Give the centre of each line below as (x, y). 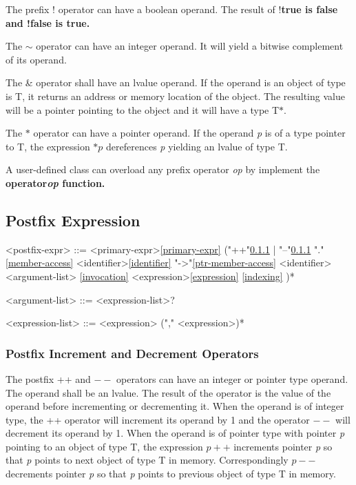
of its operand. (36, 59)
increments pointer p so (283, 446)
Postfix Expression (73, 220)
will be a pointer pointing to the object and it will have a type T (143, 109)
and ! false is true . (48, 22)
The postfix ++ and (48, 378)
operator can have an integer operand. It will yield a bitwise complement (190, 46)
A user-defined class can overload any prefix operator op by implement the (163, 169)
